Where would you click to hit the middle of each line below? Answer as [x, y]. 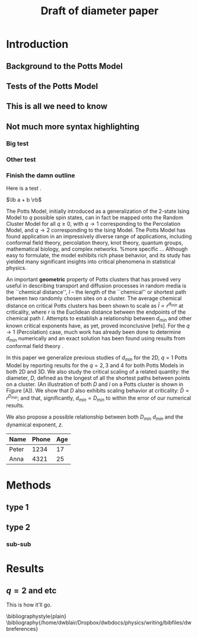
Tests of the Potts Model [52, 86]
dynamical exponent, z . [35, 425]
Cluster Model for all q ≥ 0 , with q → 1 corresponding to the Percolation [93, 224]
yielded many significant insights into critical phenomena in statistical [91, 261]
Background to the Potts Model [65, 66]
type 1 [17, 507]
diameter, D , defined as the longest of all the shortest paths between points [98, 378]
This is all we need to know [57, 106]
